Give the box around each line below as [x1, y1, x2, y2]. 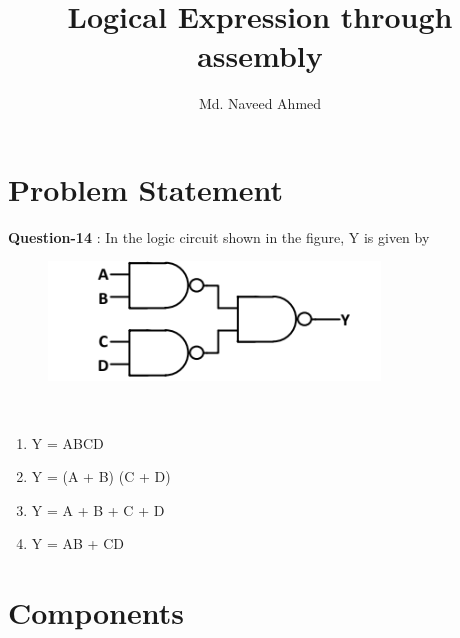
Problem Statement [8, 168, 283, 209]
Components [8, 592, 184, 633]
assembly [197, 35, 323, 76]
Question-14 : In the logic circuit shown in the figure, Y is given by [8, 226, 430, 247]
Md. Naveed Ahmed [198, 93, 322, 114]
